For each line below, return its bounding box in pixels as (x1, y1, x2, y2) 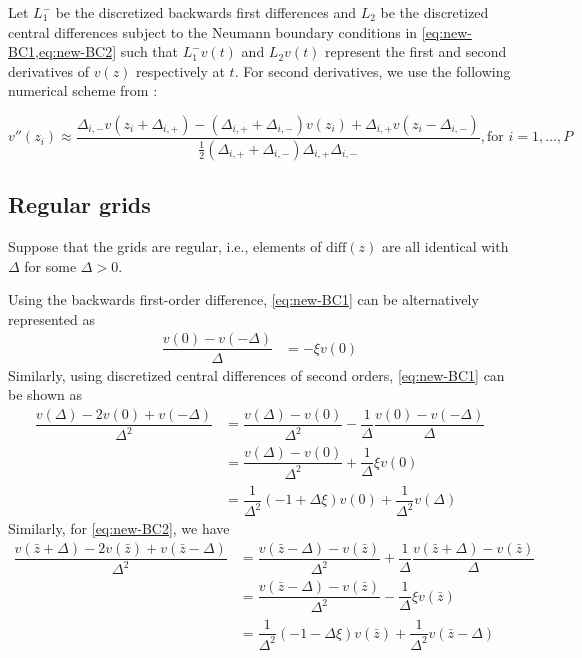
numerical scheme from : (8, 80, 158, 101)
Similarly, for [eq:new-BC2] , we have (8, 518, 230, 539)
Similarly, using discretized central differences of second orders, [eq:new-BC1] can (8, 364, 505, 385)
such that (120, 41, 179, 62)
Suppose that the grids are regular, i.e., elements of (8, 236, 322, 257)
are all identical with (382, 236, 509, 257)
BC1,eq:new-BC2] (8, 41, 117, 62)
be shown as (8, 384, 83, 405)
